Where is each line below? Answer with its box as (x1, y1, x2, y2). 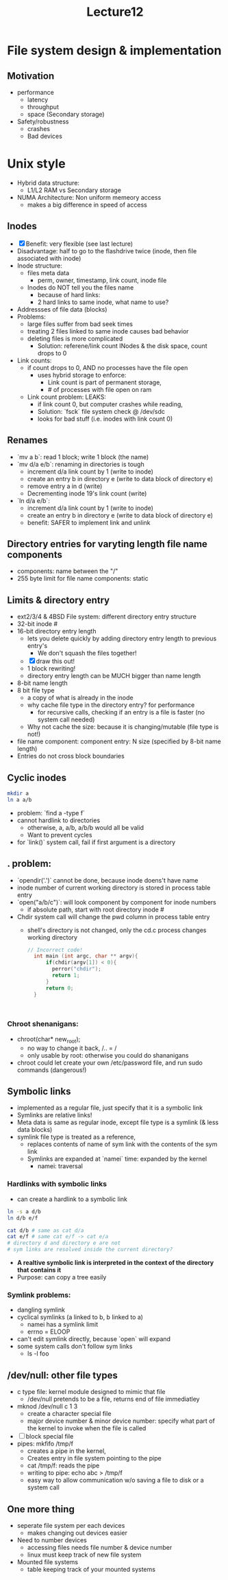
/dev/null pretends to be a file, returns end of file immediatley (27, 1395, 200, 1404)
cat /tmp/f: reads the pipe (27, 1461, 100, 1469)
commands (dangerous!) (16, 1065, 87, 1074)
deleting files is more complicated (27, 334, 123, 342)
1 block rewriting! (27, 664, 76, 673)
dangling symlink (16, 1305, 65, 1314)
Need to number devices (16, 1535, 87, 1544)
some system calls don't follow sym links (16, 1343, 133, 1351)
